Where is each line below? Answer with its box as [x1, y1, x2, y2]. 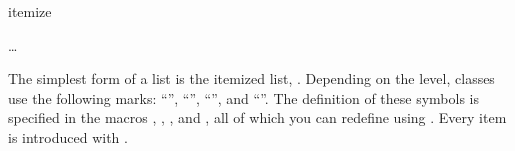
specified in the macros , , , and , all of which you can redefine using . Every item [8, 107, 507, 128]
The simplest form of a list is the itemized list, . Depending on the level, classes [8, 68, 495, 89]
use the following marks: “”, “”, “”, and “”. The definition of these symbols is [8, 87, 480, 108]
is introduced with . [8, 126, 128, 147]
